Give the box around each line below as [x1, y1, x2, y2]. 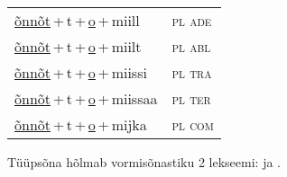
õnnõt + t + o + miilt [14, 36, 142, 57]
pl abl [171, 36, 211, 57]
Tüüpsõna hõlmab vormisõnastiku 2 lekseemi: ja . [7, 153, 282, 171]
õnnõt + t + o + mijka [14, 114, 147, 135]
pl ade [171, 10, 212, 31]
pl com [171, 114, 214, 135]
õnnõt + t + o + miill [14, 10, 140, 31]
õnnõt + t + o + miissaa [14, 88, 158, 109]
